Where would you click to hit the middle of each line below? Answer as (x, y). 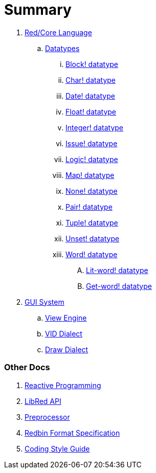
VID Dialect (64, 333)
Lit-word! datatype (117, 270)
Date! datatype (90, 96)
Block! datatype (92, 64)
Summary (38, 10)
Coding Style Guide (57, 448)
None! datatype (92, 191)
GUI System (44, 302)
